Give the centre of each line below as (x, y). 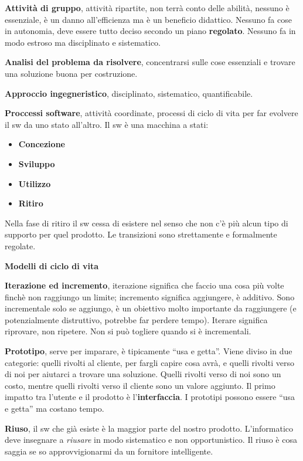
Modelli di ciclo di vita (52, 265)
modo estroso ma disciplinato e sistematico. (83, 42)
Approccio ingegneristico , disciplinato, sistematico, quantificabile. (129, 93)
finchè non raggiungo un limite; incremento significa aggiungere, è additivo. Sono (150, 296)
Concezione (42, 144)
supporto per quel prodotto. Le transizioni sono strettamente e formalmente (141, 234)
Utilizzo (35, 183)
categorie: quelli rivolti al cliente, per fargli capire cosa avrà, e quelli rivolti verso (149, 362)
